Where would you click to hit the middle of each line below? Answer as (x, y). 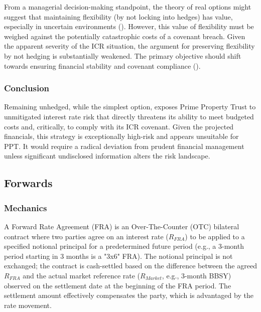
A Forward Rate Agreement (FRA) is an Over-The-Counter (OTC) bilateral (122, 226)
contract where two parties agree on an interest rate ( (86, 236)
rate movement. (28, 305)
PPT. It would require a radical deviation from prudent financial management (124, 146)
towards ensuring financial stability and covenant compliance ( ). (102, 65)
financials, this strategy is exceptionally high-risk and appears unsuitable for (121, 136)
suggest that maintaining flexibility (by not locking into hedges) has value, (118, 16)
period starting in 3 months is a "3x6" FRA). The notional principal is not (118, 256)
